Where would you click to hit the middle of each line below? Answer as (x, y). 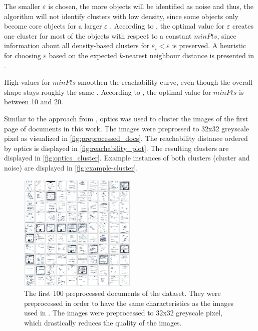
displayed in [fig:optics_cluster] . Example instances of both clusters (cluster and (127, 158)
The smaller (22, 6)
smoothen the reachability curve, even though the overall (165, 82)
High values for (27, 82)
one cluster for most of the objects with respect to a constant (98, 35)
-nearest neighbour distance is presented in (189, 55)
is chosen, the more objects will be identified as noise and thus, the (151, 6)
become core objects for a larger (53, 26)
